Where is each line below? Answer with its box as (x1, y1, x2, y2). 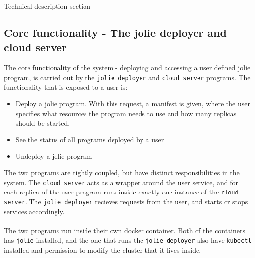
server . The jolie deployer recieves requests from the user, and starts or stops (4, 196, 248, 206)
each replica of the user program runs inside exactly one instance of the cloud (4, 187, 239, 197)
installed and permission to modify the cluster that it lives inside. (4, 245, 201, 255)
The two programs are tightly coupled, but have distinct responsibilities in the (4, 167, 240, 177)
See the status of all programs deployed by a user (15, 134, 164, 144)
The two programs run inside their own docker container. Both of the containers (4, 225, 246, 235)
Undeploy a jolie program (15, 151, 92, 161)
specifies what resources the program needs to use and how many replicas (15, 108, 237, 118)
